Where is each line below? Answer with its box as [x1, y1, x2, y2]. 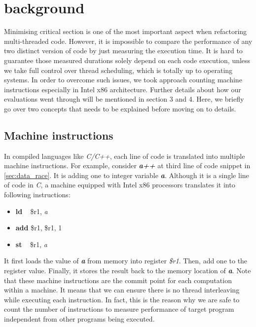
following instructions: [4, 189, 71, 200]
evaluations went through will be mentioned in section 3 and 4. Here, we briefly [4, 94, 244, 104]
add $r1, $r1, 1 [15, 222, 62, 233]
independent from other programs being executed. [4, 313, 155, 324]
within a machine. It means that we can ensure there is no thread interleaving [4, 285, 240, 295]
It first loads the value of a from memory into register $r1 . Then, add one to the [4, 255, 248, 266]
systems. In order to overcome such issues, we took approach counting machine [4, 74, 242, 85]
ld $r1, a [15, 206, 48, 216]
